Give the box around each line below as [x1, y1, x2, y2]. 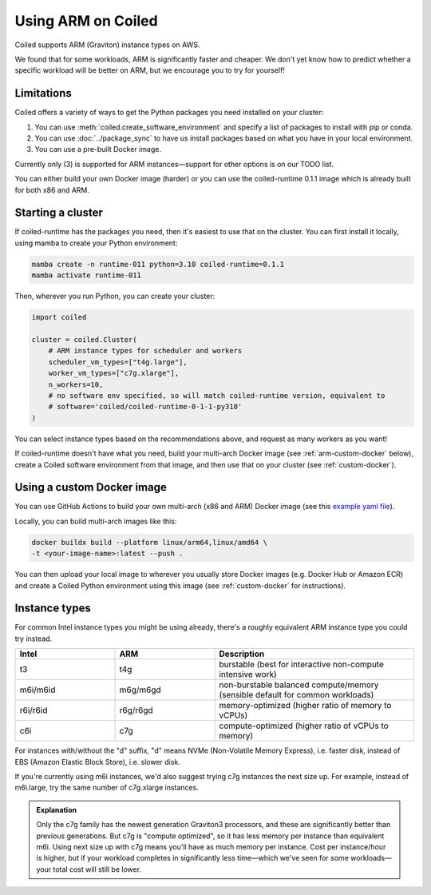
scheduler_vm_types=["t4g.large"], [48, 357, 188, 367]
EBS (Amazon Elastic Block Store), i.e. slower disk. [14, 757, 181, 766]
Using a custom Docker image [14, 480, 167, 495]
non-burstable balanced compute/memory [219, 679, 379, 690]
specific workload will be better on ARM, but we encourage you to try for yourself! [14, 66, 285, 75]
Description [219, 648, 265, 659]
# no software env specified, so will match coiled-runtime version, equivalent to [48, 391, 386, 400]
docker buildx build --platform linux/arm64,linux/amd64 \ [31, 538, 267, 547]
